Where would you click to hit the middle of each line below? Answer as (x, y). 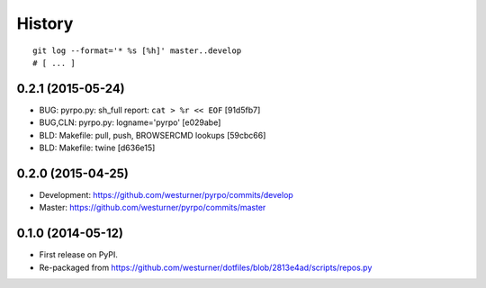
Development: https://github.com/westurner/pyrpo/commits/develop (166, 194)
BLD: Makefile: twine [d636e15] (97, 148)
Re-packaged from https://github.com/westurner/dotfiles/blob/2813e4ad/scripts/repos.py (206, 267)
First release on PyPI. (79, 255)
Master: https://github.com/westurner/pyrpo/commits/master (153, 208)
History (45, 23)
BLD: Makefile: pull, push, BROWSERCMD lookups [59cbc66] (153, 135)
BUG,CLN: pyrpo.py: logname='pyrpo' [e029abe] (130, 122)
